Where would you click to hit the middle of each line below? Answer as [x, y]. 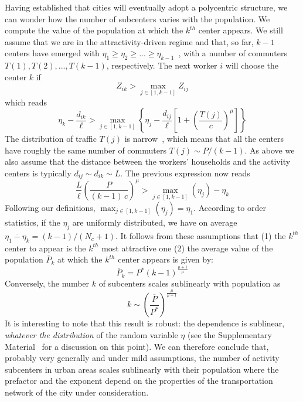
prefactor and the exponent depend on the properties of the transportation [139, 381]
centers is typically [38, 173]
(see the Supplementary [229, 334]
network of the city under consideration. [77, 392]
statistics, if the [33, 222]
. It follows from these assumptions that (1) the [201, 235]
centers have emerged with [52, 53]
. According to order [230, 207]
